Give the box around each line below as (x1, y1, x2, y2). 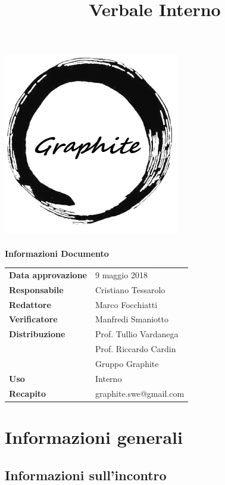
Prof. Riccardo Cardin (95, 343, 176, 355)
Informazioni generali (5, 424, 183, 449)
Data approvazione (9, 268, 87, 281)
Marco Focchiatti (95, 298, 158, 310)
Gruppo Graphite (95, 357, 159, 369)
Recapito (9, 387, 46, 399)
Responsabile (9, 283, 64, 296)
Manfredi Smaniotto (95, 313, 168, 325)
